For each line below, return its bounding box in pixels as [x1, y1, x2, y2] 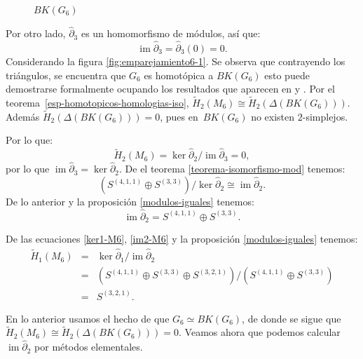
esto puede [264, 67, 310, 82]
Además [6, 109, 40, 123]
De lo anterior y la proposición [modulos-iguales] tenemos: [6, 194, 254, 209]
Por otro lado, [6, 26, 66, 41]
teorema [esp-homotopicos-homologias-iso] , [6, 95, 189, 110]
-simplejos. [302, 109, 348, 123]
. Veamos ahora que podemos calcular [179, 325, 341, 339]
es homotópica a [144, 67, 214, 82]
